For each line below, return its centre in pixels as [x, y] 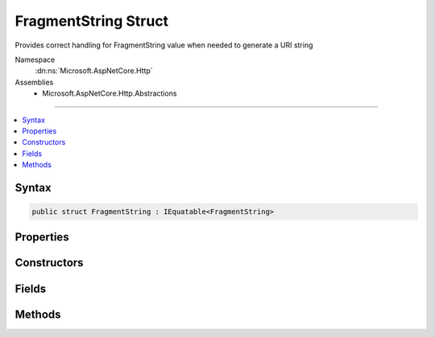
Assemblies [34, 82]
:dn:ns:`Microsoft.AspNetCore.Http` [94, 71]
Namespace [35, 60]
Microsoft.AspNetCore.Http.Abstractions [110, 93]
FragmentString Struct [92, 21]
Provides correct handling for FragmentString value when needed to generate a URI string [164, 45]
